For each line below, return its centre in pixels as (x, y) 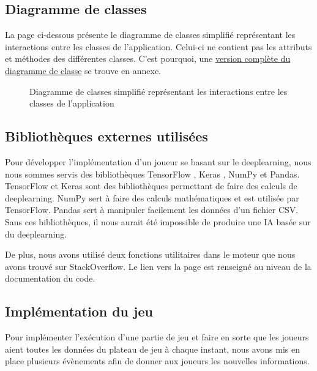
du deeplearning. (36, 234)
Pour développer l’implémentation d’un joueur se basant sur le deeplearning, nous (158, 161)
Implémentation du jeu (79, 311)
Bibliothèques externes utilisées (106, 136)
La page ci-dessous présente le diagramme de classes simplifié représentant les (150, 35)
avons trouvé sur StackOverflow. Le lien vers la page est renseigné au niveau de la (158, 266)
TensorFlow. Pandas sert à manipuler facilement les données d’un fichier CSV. (152, 210)
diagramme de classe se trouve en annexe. (83, 70)
